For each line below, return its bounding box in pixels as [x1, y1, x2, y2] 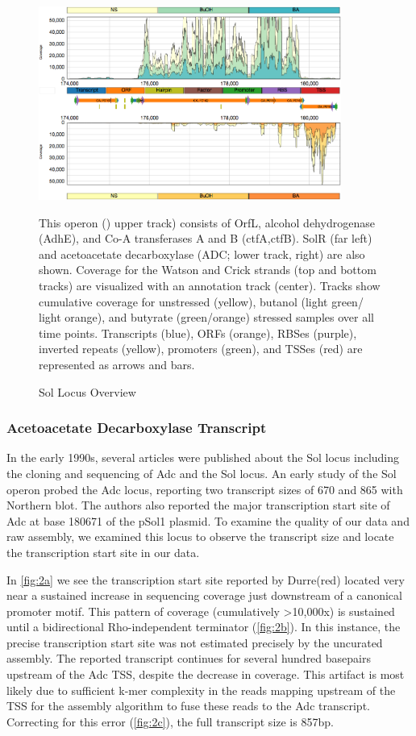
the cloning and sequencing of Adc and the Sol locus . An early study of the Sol [6, 464, 397, 481]
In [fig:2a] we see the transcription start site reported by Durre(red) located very [6, 571, 405, 588]
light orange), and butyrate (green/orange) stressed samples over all [39, 309, 374, 326]
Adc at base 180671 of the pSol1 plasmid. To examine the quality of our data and [6, 512, 410, 529]
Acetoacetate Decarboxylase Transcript [6, 418, 267, 438]
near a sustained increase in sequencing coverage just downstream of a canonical [6, 587, 402, 604]
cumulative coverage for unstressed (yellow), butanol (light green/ [39, 293, 364, 310]
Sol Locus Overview [39, 383, 136, 400]
